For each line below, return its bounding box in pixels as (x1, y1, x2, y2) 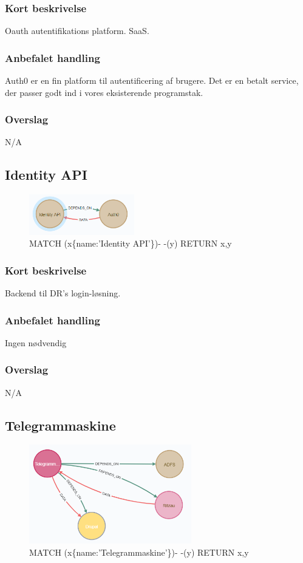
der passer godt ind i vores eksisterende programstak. (5, 86, 203, 98)
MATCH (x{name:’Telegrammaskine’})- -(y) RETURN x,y (29, 545, 249, 558)
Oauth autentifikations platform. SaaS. (5, 24, 149, 37)
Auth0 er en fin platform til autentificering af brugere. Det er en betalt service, (5, 74, 299, 87)
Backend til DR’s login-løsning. (5, 286, 121, 299)
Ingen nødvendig (5, 336, 67, 349)
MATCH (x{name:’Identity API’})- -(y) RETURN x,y (29, 237, 232, 250)
